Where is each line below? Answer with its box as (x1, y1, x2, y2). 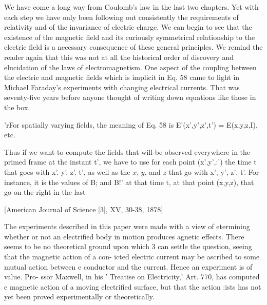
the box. (4, 101, 30, 112)
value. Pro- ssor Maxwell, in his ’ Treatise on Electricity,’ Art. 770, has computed (4, 271, 260, 282)
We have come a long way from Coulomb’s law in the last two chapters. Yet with (4, 2, 259, 12)
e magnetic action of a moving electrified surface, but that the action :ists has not (4, 281, 261, 292)
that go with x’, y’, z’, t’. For (168, 166, 259, 177)
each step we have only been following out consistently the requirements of (4, 11, 239, 22)
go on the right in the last (4, 187, 86, 197)
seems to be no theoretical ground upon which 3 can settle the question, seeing (4, 241, 252, 252)
